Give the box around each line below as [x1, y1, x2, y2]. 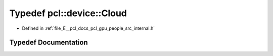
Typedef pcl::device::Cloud [9, 8, 127, 19]
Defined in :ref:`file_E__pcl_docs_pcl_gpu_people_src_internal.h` [22, 25, 155, 31]
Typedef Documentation [9, 38, 88, 47]
